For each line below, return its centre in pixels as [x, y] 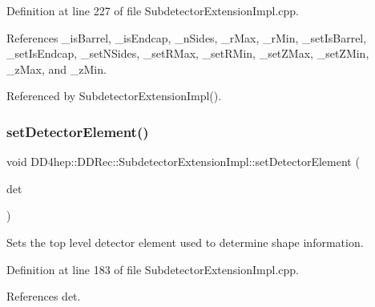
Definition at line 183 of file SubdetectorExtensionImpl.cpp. [153, 269]
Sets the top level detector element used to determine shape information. [185, 242]
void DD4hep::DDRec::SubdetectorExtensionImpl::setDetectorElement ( [183, 162]
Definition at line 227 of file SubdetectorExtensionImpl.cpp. [153, 10]
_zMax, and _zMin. [56, 69]
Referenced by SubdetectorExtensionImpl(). [114, 96]
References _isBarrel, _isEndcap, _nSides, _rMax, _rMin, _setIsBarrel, [187, 37]
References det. [44, 296]
